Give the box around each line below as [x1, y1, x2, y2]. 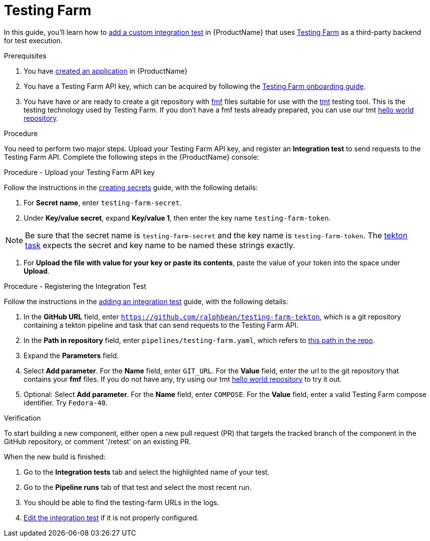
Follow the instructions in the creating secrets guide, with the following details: [4, 183, 258, 192]
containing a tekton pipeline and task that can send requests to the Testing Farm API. [24, 320, 299, 329]
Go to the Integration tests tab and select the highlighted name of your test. [24, 467, 270, 476]
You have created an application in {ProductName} [24, 66, 188, 75]
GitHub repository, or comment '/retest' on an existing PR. [4, 437, 191, 446]
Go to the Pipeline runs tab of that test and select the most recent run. [24, 483, 252, 491]
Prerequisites [4, 51, 47, 60]
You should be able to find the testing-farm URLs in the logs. [24, 498, 219, 507]
